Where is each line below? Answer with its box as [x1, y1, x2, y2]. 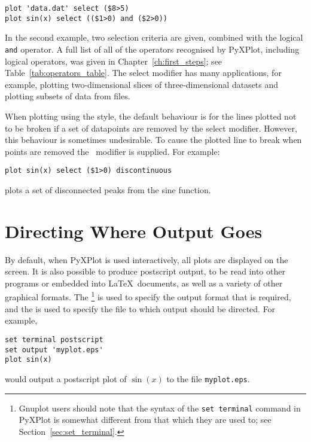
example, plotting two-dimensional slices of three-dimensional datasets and [5, 78, 279, 90]
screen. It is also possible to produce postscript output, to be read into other [5, 265, 285, 278]
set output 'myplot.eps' [5, 345, 103, 354]
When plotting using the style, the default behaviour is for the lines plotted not [5, 109, 297, 122]
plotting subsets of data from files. [5, 90, 130, 102]
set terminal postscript [5, 335, 103, 344]
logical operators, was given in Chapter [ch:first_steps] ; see [5, 54, 222, 67]
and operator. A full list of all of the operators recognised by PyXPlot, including [5, 42, 300, 55]
